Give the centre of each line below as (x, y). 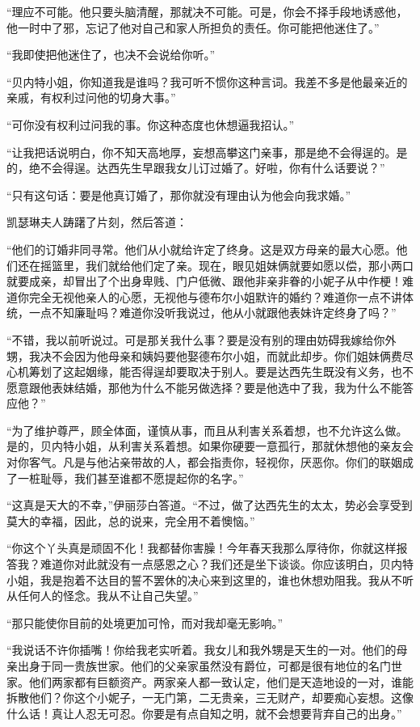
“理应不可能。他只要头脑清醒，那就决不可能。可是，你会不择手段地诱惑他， (207, 11)
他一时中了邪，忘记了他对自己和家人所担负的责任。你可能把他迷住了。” (193, 27)
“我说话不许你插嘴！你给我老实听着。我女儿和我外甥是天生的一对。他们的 (202, 650)
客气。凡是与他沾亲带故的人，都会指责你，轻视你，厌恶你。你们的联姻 (215, 462)
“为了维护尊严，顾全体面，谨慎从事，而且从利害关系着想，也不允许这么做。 (207, 430)
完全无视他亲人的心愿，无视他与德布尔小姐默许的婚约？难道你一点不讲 (215, 296)
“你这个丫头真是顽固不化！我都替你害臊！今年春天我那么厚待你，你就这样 (202, 548)
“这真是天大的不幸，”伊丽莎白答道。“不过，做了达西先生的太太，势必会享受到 (210, 505)
